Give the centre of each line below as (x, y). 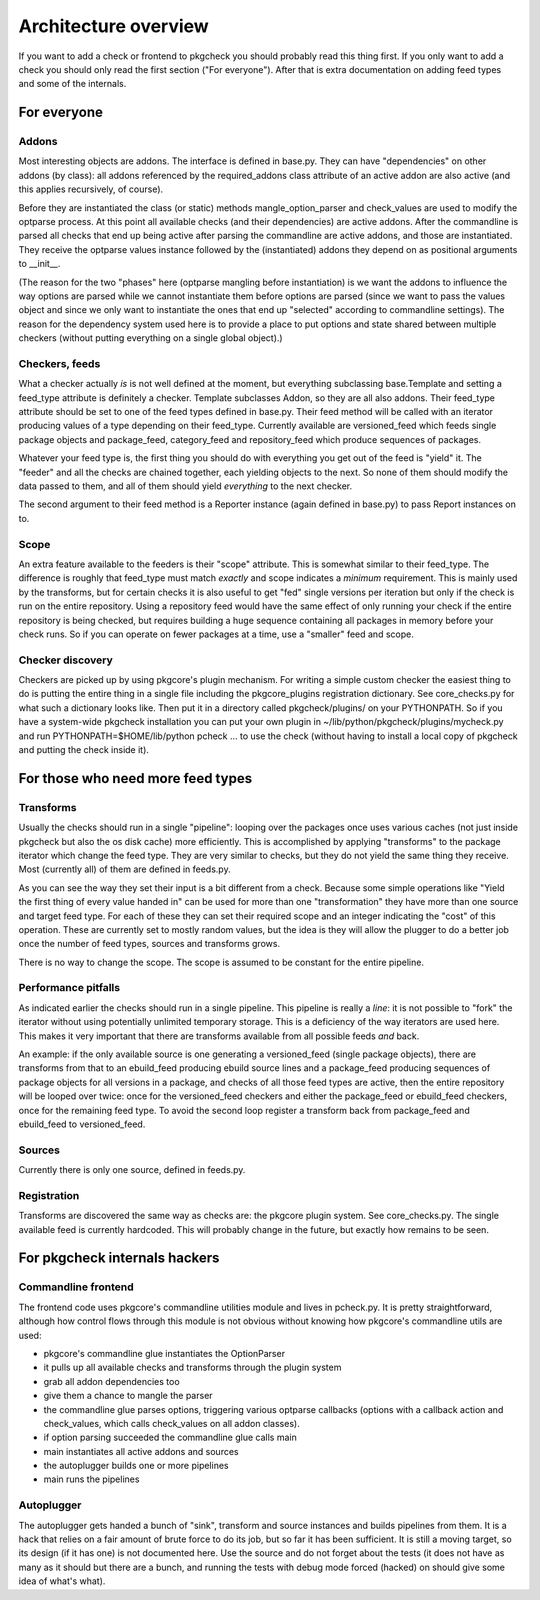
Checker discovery (66, 660)
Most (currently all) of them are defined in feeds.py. (124, 869)
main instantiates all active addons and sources (141, 1451)
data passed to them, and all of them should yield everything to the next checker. (185, 486)
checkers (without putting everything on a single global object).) (151, 338)
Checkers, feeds (59, 363)
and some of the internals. (72, 84)
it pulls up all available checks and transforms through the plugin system (192, 1367)
